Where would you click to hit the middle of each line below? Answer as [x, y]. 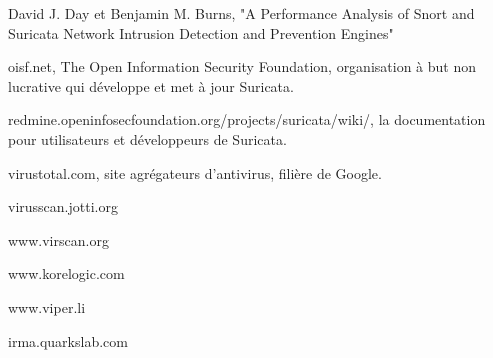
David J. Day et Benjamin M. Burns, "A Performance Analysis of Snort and [241, 13]
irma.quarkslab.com [68, 340]
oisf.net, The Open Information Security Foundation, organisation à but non [242, 66]
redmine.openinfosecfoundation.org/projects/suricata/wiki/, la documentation [247, 119]
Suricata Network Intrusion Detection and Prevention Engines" [201, 32]
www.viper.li [47, 306]
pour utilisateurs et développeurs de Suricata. [147, 138]
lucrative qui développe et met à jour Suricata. [151, 85]
